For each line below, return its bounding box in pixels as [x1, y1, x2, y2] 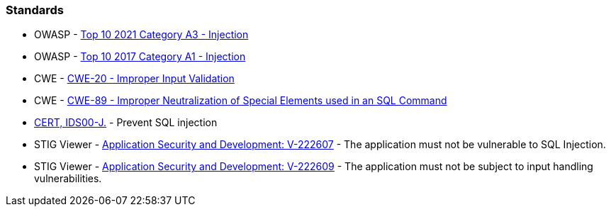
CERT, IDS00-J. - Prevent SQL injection [34, 116, 218, 129]
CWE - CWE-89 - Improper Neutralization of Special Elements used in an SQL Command [34, 94, 447, 107]
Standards [6, 3, 65, 17]
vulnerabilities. [34, 172, 102, 185]
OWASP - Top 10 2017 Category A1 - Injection [34, 50, 246, 63]
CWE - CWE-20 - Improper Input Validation [34, 72, 235, 85]
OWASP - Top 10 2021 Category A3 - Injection [34, 28, 249, 41]
